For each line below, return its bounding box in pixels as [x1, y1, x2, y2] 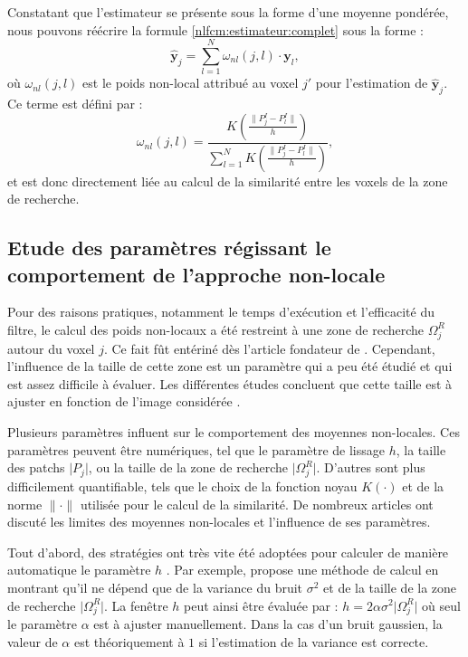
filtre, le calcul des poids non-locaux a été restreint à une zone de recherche [7, 319, 425, 338]
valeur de [7, 632, 58, 651]
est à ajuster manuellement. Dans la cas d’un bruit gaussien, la [93, 614, 443, 633]
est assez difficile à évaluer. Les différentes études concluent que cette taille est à [7, 374, 453, 393]
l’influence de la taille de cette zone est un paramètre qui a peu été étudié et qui [7, 357, 453, 376]
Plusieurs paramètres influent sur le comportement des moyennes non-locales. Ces [7, 423, 460, 442]
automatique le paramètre [7, 560, 151, 579]
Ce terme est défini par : [7, 94, 143, 113]
